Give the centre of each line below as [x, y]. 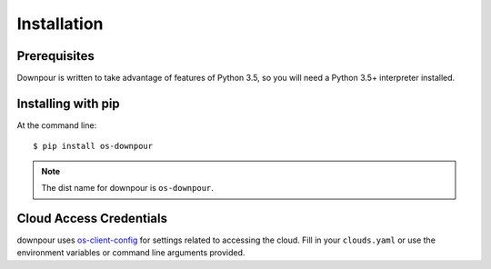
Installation [60, 24]
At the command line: [57, 125]
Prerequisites [55, 56]
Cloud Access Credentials [92, 218]
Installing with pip [68, 103]
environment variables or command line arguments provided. [131, 253]
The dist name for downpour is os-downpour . [127, 188]
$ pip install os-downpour [93, 146]
